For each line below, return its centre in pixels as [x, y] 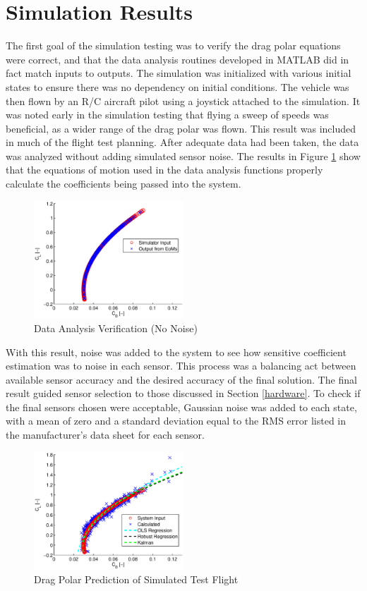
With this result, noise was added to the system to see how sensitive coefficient [176, 352]
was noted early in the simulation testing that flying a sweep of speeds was [167, 115]
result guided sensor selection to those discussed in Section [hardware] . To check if [183, 393]
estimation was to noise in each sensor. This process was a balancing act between [181, 366]
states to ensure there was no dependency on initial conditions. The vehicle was [178, 86]
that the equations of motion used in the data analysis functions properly [164, 170]
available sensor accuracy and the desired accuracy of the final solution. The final [181, 379]
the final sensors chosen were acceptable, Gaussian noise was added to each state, [181, 407]
